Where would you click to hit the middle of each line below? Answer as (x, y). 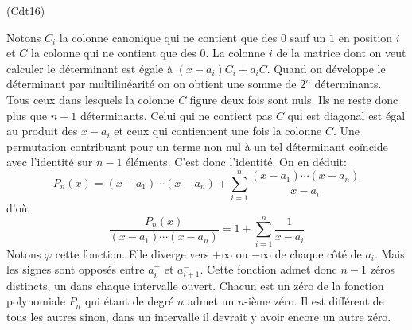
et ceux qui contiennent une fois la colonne (218, 131)
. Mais (389, 253)
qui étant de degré (129, 301)
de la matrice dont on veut (341, 53)
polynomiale (36, 301)
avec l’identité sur (50, 162)
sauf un (308, 37)
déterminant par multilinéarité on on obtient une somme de (152, 84)
